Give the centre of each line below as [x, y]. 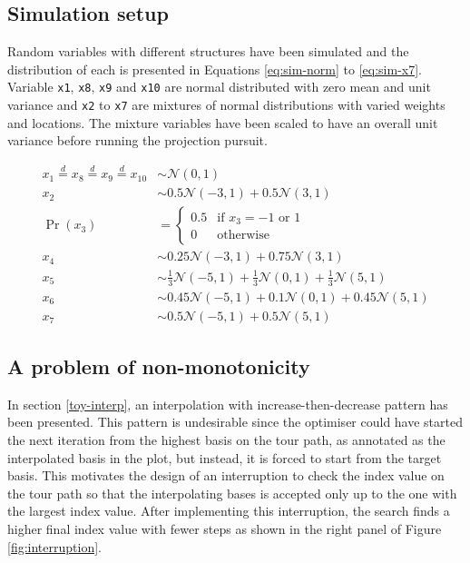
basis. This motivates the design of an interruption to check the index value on [226, 475]
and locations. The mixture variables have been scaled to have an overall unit [223, 122]
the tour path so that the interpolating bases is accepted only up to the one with [232, 493]
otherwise [243, 236]
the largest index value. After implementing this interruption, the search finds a [229, 511]
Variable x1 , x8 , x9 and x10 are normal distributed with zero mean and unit [219, 87]
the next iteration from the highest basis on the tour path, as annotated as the [226, 440]
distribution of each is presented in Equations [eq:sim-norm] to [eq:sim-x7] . [215, 69]
